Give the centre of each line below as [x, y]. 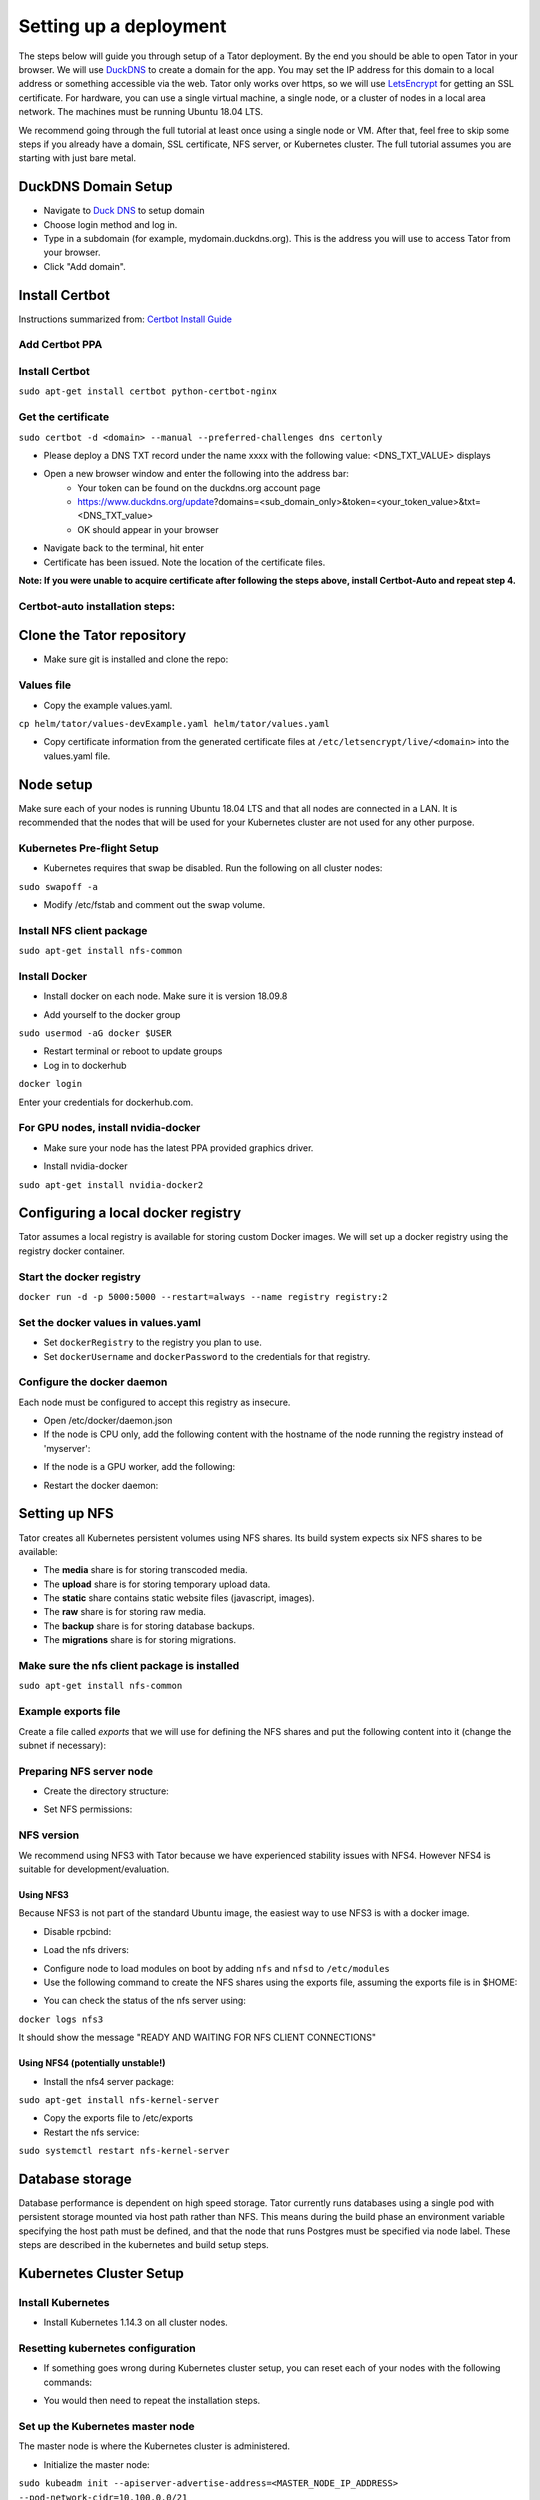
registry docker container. [71, 1251]
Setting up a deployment [122, 26]
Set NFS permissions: [88, 1809]
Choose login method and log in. [110, 224]
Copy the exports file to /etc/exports [118, 2118]
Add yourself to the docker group [112, 1014]
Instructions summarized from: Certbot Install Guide [125, 319]
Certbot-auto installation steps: [96, 606]
